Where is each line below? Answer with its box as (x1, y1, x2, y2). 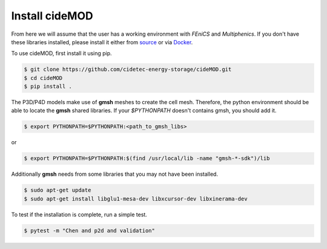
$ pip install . (24, 83, 73, 90)
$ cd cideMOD (24, 75, 63, 81)
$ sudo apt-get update (24, 187, 91, 194)
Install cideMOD (11, 9, 93, 22)
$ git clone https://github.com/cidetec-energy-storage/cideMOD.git (24, 66, 232, 73)
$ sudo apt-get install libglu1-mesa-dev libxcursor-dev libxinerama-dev (24, 195, 248, 202)
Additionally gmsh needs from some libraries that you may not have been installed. (11, 170, 218, 178)
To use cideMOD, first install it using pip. (11, 50, 112, 57)
